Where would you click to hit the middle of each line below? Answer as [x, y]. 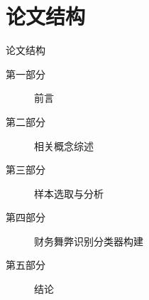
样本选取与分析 [69, 193]
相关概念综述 [64, 145]
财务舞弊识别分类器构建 [89, 241]
